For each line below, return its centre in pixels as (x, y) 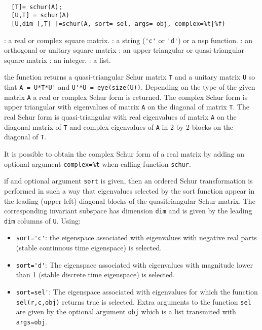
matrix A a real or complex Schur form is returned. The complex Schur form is (126, 97)
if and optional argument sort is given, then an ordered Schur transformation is (128, 181)
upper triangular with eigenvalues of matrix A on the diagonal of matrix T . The (127, 107)
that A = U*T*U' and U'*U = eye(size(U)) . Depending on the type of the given (130, 87)
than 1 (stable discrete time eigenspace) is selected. (95, 274)
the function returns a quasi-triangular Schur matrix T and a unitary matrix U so (130, 77)
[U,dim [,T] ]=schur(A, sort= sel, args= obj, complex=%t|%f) (118, 24)
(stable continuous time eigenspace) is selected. (89, 248)
